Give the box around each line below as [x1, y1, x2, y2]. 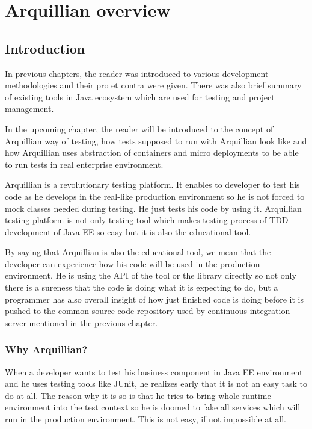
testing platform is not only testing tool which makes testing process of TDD [5, 214, 289, 226]
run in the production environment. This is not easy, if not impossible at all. [5, 413, 286, 425]
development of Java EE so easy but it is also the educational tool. [5, 225, 251, 238]
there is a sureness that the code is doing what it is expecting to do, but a [5, 281, 278, 294]
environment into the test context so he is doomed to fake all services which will [5, 401, 301, 413]
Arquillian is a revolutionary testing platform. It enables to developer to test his [5, 178, 300, 191]
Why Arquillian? [5, 342, 88, 357]
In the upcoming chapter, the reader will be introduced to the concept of [5, 122, 274, 135]
